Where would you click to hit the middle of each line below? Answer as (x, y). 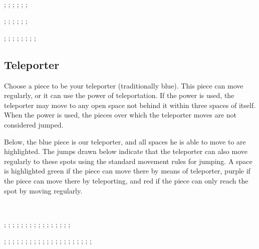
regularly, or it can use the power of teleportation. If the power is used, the (119, 95)
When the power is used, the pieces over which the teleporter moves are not (120, 115)
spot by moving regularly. (43, 190)
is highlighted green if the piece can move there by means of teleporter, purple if (127, 171)
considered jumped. (34, 124)
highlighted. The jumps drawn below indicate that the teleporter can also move (126, 151)
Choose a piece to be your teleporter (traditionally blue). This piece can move (124, 85)
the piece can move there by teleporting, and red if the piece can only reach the (126, 180)
